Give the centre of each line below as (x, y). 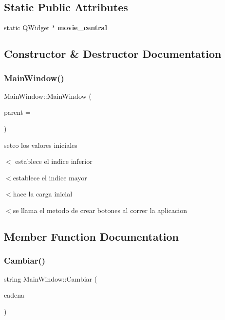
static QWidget (27, 27)
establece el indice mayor (50, 177)
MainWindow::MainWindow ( (48, 96)
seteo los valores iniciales (41, 145)
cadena (14, 295)
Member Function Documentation (92, 236)
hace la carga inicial (43, 194)
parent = (17, 112)
